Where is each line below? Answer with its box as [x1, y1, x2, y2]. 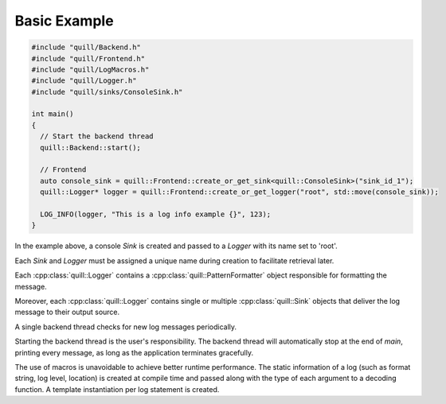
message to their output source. [14, 307, 120, 317]
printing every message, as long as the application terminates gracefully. [14, 348, 254, 357]
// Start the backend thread [40, 132, 155, 141]
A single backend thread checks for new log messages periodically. [14, 322, 237, 332]
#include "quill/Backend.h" [31, 43, 141, 52]
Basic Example [14, 12, 115, 29]
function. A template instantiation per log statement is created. [14, 384, 220, 394]
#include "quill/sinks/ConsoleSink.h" [31, 87, 183, 96]
